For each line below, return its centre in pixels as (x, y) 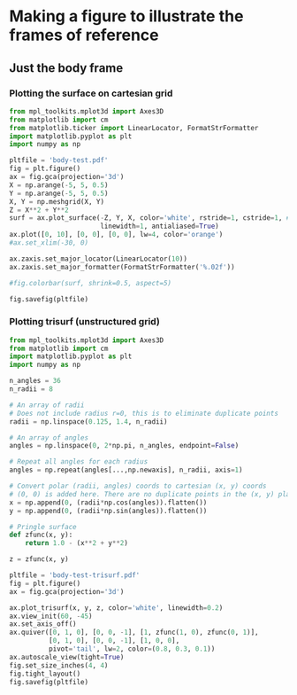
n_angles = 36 (35, 381)
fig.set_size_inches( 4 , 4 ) (59, 665)
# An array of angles (49, 437)
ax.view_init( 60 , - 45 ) (51, 616)
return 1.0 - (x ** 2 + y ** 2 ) (76, 543)
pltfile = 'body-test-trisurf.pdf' (75, 575)
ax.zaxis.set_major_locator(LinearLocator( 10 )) (99, 259)
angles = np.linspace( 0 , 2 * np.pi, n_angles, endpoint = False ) (124, 446)
